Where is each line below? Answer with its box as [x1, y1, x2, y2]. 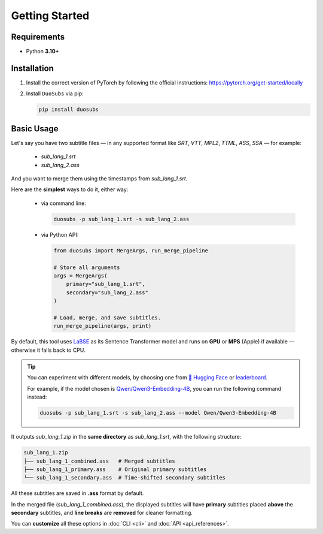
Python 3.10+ [26, 48, 59, 55]
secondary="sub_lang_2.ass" [66, 289, 149, 296]
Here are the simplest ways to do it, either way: [11, 186, 129, 193]
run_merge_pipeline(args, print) [53, 322, 152, 330]
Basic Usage [11, 123, 59, 134]
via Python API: [41, 231, 79, 238]
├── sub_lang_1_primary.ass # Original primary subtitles [23, 466, 207, 473]
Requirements [11, 32, 65, 42]
